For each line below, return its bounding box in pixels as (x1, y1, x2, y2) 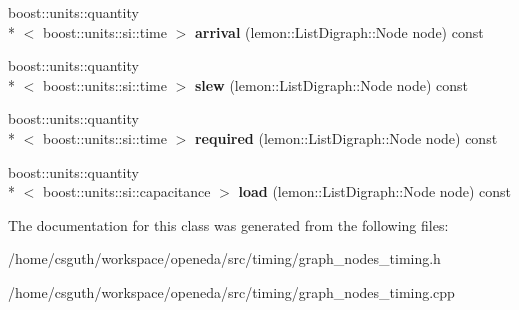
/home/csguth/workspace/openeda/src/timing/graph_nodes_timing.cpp (8, 281, 455, 302)
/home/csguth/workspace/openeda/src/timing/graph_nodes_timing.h (8, 248, 441, 269)
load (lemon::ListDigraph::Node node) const (238, 181, 512, 202)
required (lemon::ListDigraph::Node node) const (194, 127, 498, 148)
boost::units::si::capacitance (42, 181, 211, 202)
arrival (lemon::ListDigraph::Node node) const (194, 21, 484, 42)
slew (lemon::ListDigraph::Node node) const (194, 74, 469, 95)
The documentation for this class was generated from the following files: (8, 214, 449, 235)
